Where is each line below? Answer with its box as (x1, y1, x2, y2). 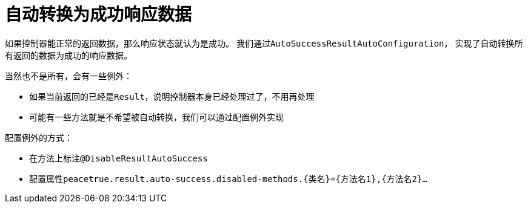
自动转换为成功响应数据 (5, 4, 192, 25)
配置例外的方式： (5, 132, 73, 143)
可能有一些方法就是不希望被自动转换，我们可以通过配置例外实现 (29, 111, 284, 122)
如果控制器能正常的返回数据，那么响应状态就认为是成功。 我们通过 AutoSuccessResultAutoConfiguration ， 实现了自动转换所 (5, 37, 523, 48)
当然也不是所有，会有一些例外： (5, 70, 132, 81)
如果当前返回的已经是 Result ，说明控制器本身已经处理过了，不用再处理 (29, 91, 315, 102)
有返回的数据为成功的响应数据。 (5, 50, 132, 60)
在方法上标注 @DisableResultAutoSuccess (29, 152, 208, 163)
